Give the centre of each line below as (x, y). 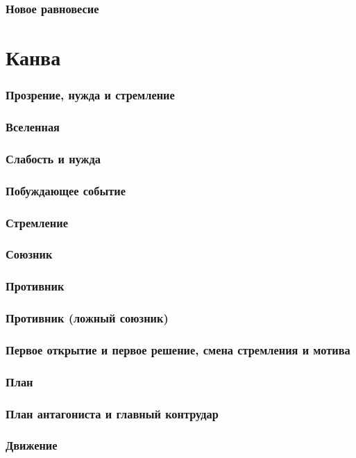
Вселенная (33, 126)
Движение (32, 445)
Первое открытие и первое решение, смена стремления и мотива (178, 349)
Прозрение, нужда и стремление (90, 95)
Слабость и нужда (53, 158)
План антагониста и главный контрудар (112, 413)
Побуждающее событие (66, 190)
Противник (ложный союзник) (87, 318)
